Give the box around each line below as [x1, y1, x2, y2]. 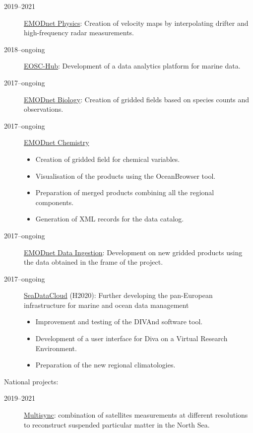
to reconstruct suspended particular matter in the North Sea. [24, 419, 210, 430]
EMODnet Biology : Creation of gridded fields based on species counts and [24, 94, 250, 104]
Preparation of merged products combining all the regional [35, 187, 214, 198]
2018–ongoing [4, 44, 45, 54]
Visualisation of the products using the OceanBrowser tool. [35, 170, 216, 181]
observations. [24, 104, 63, 114]
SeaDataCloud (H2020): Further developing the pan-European [24, 290, 213, 300]
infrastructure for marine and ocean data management [24, 299, 189, 310]
